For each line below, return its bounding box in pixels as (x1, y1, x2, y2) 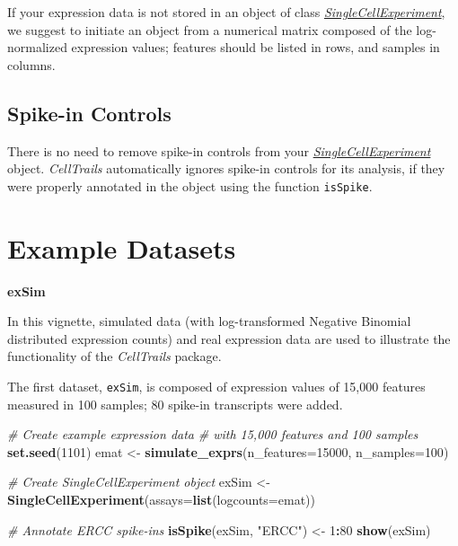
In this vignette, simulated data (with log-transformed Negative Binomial (7, 312, 411, 330)
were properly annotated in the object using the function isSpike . (7, 176, 373, 195)
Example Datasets (7, 229, 236, 266)
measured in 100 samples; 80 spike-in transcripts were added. (7, 394, 343, 413)
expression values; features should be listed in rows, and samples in (71, 38, 440, 57)
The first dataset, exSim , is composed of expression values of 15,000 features (7, 376, 426, 395)
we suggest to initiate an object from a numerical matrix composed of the (7, 20, 412, 39)
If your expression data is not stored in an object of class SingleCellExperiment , (7, 3, 445, 21)
